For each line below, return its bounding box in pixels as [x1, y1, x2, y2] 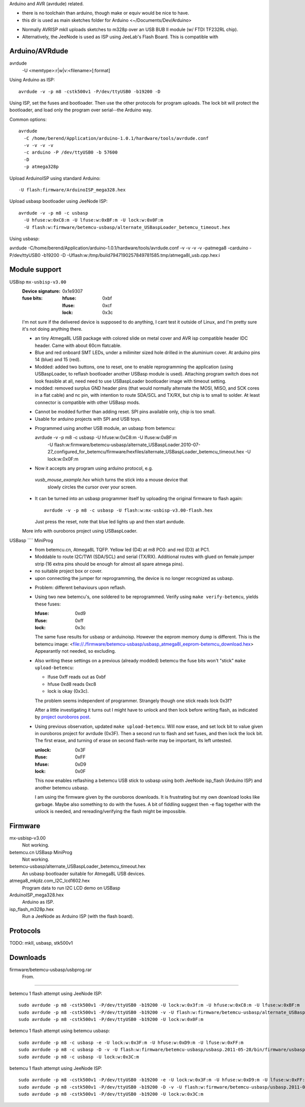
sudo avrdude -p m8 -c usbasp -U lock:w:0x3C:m [18, 1054, 139, 1060]
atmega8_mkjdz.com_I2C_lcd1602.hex [9, 878, 90, 884]
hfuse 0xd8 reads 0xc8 [47, 681, 97, 687]
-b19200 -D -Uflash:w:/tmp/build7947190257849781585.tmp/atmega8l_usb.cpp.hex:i [41, 252, 221, 258]
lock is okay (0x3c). [47, 688, 89, 694]
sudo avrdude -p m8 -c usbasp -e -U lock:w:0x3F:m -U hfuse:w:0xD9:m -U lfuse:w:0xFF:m [18, 1039, 244, 1045]
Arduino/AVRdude [9, 47, 69, 55]
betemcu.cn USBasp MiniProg [9, 849, 73, 855]
